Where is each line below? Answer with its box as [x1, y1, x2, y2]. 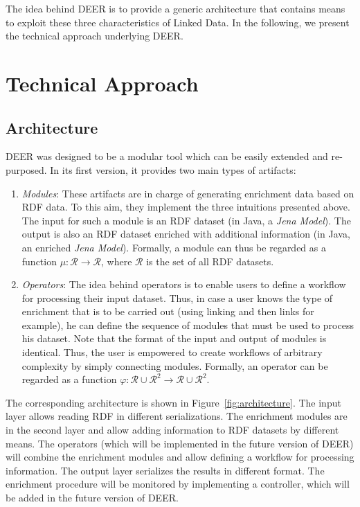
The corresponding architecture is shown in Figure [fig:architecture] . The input [6, 395, 341, 409]
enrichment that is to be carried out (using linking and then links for [21, 304, 314, 319]
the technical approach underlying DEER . [6, 28, 183, 43]
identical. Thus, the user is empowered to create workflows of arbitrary [21, 345, 323, 359]
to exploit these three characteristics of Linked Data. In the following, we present [6, 15, 350, 29]
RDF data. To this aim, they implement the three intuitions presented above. [21, 199, 350, 214]
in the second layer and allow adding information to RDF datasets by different [6, 423, 339, 437]
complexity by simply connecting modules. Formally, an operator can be [21, 358, 328, 373]
